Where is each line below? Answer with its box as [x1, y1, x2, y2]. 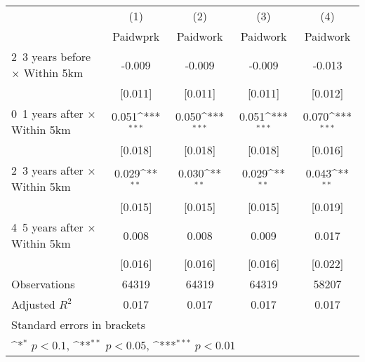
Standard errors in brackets [11, 316, 146, 333]
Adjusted [11, 296, 55, 312]
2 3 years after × [11, 162, 96, 178]
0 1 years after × [11, 105, 96, 121]
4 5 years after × [11, 219, 96, 235]
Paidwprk [112, 28, 160, 44]
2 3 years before [11, 48, 91, 65]
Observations [11, 276, 75, 292]
